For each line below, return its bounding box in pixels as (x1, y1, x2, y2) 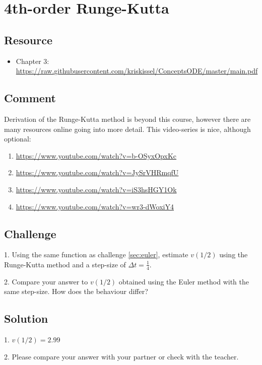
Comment (4, 90, 56, 106)
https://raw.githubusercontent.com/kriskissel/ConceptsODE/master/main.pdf (16, 65, 258, 76)
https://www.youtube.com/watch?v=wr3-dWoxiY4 (16, 201, 174, 211)
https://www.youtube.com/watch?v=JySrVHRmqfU (16, 167, 179, 178)
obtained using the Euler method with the (118, 276, 249, 286)
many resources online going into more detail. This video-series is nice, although (4, 123, 251, 134)
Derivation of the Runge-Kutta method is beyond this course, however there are (4, 113, 251, 124)
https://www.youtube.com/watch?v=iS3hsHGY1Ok (16, 184, 177, 194)
